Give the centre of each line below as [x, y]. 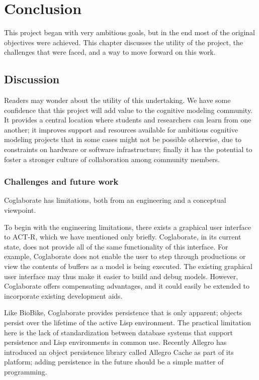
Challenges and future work [61, 181]
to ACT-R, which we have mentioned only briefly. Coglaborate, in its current [123, 237]
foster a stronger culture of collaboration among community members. [112, 159]
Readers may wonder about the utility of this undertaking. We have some [117, 100]
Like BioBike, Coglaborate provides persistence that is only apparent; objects [123, 312]
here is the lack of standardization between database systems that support [118, 332]
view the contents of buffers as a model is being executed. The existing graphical [128, 266]
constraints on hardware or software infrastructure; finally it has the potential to [128, 149]
